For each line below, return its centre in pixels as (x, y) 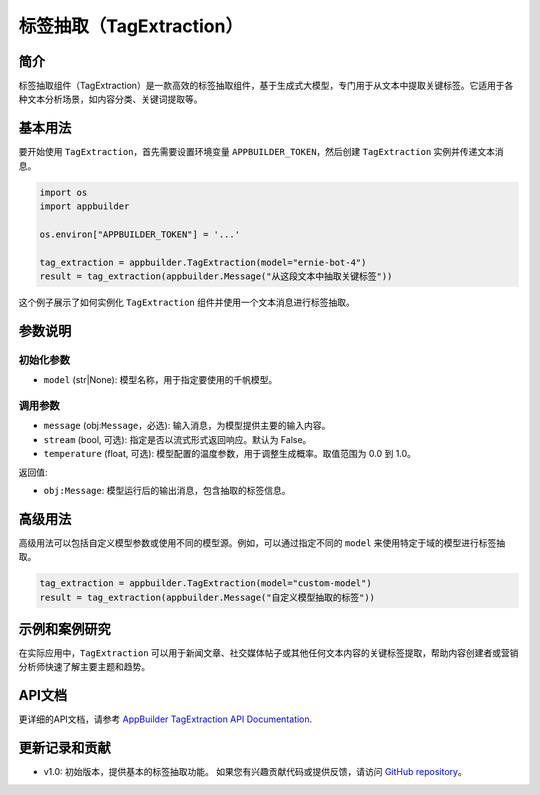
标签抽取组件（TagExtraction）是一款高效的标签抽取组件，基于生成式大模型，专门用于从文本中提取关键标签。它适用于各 (266, 86)
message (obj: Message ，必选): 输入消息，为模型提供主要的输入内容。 (187, 426)
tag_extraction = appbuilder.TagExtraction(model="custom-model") (205, 583)
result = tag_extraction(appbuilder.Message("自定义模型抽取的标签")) (207, 597)
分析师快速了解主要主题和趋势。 (84, 667)
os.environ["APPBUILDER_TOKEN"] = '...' (139, 234)
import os (63, 192)
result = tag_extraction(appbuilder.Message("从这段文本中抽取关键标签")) (216, 276)
